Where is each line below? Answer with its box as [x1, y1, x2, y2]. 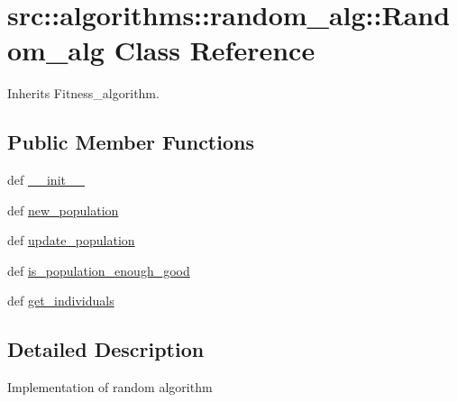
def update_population [7, 231, 135, 250]
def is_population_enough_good [7, 260, 190, 279]
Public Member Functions [7, 128, 254, 156]
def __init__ [7, 170, 85, 189]
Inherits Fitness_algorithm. [7, 84, 160, 103]
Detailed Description [7, 335, 205, 363]
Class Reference [114, 32, 315, 69]
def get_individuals [7, 291, 114, 310]
